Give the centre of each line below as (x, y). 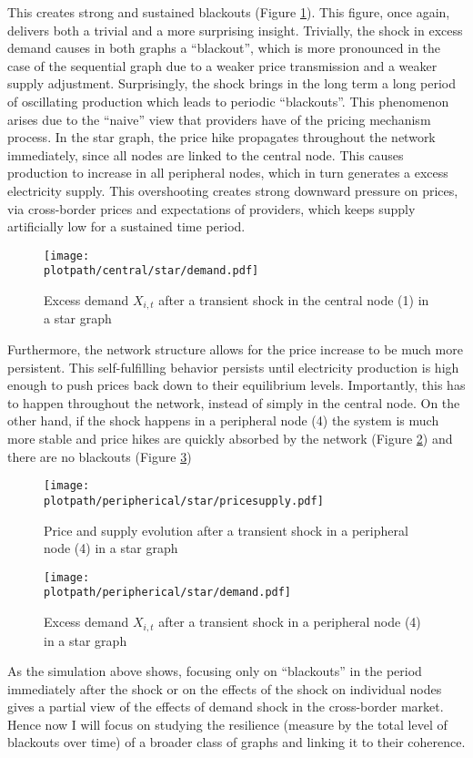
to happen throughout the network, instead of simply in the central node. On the (234, 402)
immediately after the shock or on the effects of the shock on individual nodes (225, 688)
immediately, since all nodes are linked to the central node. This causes (206, 154)
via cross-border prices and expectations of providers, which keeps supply (211, 208)
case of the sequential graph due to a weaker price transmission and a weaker (222, 65)
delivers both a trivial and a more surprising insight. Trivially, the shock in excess (235, 30)
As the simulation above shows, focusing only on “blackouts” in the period (215, 671)
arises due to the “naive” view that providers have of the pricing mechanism (219, 119)
